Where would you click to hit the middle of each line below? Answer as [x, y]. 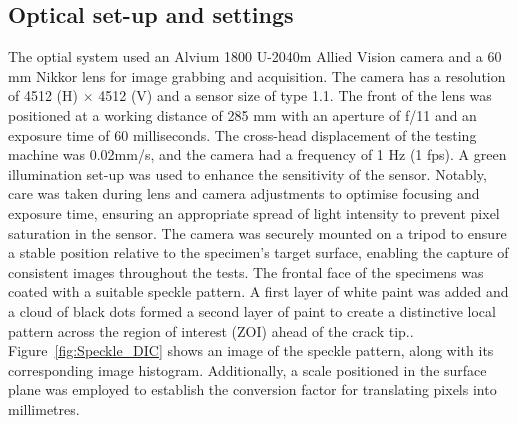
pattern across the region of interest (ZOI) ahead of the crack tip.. [211, 330]
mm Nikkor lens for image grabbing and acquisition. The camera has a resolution [257, 75]
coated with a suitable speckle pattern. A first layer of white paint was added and [258, 291]
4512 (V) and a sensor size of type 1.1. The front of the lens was [295, 95]
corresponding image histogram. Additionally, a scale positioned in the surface [247, 369]
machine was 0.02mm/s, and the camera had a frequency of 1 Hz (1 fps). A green [257, 154]
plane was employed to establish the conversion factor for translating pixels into [252, 389]
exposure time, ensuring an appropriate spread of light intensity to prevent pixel [254, 212]
